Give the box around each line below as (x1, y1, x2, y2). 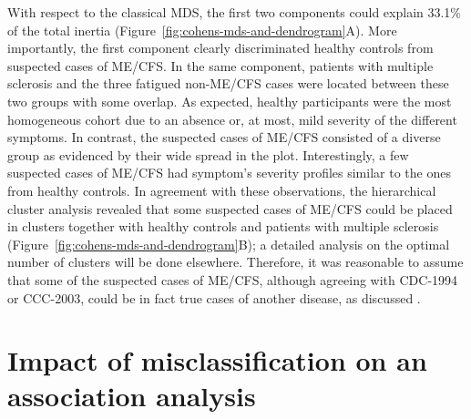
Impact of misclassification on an (7, 342, 427, 379)
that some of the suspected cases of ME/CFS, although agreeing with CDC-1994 (7, 270, 458, 289)
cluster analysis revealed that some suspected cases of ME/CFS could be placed (7, 199, 453, 218)
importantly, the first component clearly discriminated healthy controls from (7, 38, 434, 57)
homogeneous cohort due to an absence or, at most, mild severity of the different (7, 109, 457, 128)
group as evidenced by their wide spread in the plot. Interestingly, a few (7, 145, 409, 164)
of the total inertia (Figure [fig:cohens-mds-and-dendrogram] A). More (7, 20, 397, 39)
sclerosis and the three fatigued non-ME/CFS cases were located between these (7, 74, 449, 93)
